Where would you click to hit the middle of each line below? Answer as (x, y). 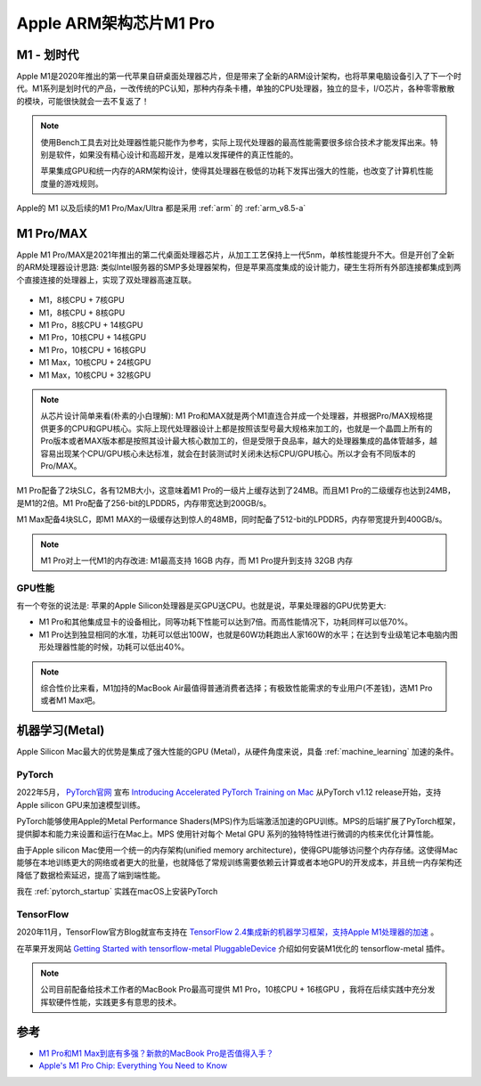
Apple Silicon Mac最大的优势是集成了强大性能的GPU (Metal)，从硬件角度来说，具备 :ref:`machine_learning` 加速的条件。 (237, 752)
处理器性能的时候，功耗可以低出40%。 (118, 647)
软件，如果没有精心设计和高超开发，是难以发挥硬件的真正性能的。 (177, 155)
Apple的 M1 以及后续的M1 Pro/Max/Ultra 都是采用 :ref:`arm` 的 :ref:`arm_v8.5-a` (161, 208)
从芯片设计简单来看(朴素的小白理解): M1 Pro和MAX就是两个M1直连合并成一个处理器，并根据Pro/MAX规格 (233, 416)
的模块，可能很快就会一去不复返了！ (83, 101)
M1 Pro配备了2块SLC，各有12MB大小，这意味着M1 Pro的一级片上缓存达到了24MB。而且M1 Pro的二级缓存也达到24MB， (236, 491)
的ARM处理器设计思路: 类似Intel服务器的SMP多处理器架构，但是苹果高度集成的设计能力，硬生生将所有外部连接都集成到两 (239, 267)
